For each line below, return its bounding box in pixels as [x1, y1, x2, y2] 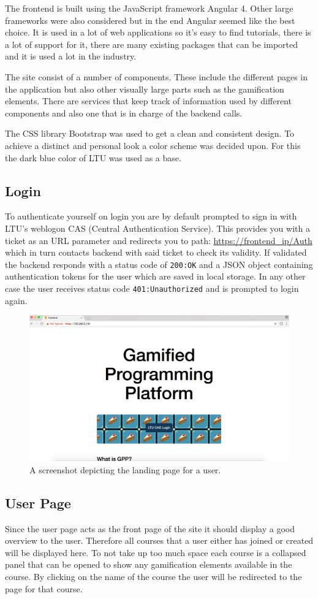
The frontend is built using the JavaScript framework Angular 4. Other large [5, 2, 293, 14]
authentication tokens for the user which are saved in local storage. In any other [5, 270, 306, 283]
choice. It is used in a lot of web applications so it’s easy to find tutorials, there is [5, 26, 311, 39]
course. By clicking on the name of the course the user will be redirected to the [5, 570, 302, 583]
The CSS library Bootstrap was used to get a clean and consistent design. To [5, 127, 295, 140]
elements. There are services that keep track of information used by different [5, 94, 292, 107]
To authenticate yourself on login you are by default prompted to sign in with [5, 210, 297, 223]
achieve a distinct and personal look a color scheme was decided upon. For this [5, 139, 301, 151]
